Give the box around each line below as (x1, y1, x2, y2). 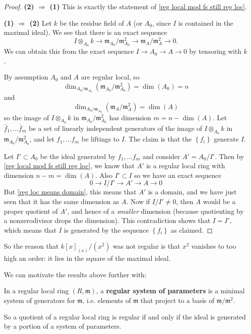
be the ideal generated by (40, 151, 116, 161)
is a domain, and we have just (148, 187, 237, 197)
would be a (203, 196, 235, 207)
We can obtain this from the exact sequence (4, 46, 134, 56)
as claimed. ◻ (171, 224, 213, 235)
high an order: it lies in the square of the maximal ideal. (4, 253, 171, 263)
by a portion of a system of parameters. (4, 321, 122, 331)
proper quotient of (4, 206, 58, 216)
